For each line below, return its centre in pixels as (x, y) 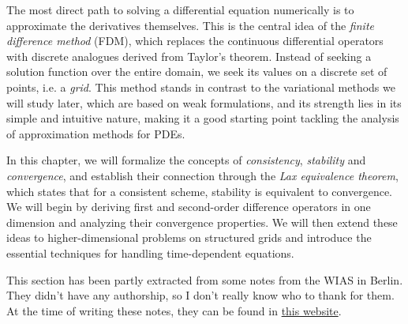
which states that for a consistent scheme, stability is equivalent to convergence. (199, 191)
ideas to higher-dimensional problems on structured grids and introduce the (189, 237)
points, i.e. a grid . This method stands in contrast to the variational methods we (201, 87)
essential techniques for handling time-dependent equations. (150, 252)
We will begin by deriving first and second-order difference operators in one (189, 207)
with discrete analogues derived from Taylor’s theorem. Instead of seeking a (189, 56)
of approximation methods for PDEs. (96, 133)
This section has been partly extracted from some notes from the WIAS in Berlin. (205, 279)
